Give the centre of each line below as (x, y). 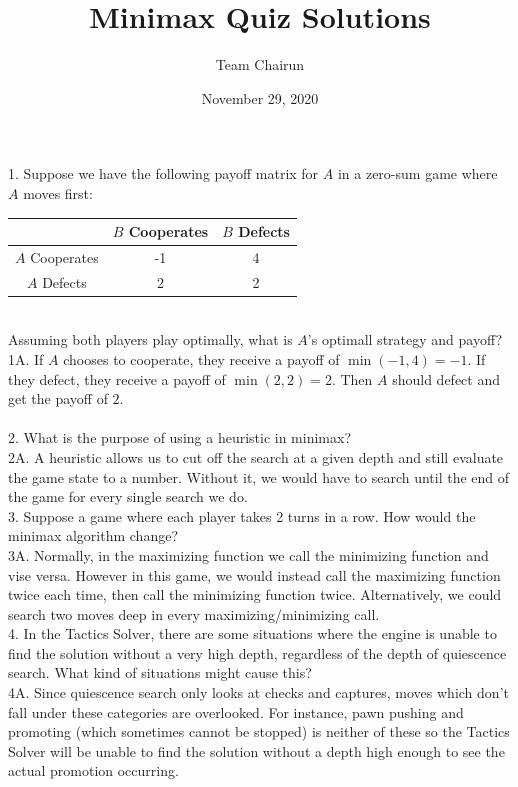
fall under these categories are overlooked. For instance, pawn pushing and (236, 711)
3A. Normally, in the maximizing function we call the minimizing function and (248, 554)
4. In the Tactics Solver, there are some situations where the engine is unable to (252, 633)
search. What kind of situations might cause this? (160, 672)
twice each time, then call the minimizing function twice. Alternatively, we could (255, 594)
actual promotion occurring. (93, 770)
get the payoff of (58, 398)
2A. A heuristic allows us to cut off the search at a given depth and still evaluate (256, 456)
